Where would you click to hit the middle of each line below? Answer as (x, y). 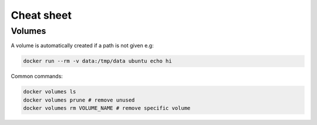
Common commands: (37, 77)
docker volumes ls (50, 92)
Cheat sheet (41, 15)
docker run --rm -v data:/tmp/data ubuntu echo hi (98, 61)
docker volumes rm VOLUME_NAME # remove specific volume (107, 108)
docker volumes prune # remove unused (79, 100)
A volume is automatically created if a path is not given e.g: (82, 46)
